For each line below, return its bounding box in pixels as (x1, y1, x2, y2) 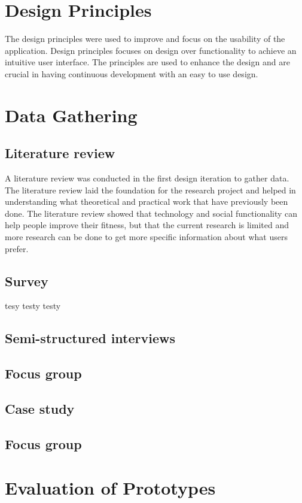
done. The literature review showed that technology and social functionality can (5, 207, 298, 219)
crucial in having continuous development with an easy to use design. (5, 67, 258, 80)
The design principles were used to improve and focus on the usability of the (5, 32, 285, 45)
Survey (5, 271, 48, 290)
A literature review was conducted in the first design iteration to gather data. (5, 172, 289, 184)
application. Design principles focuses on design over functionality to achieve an (5, 44, 297, 56)
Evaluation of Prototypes (5, 475, 216, 500)
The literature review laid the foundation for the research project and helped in (5, 183, 296, 196)
